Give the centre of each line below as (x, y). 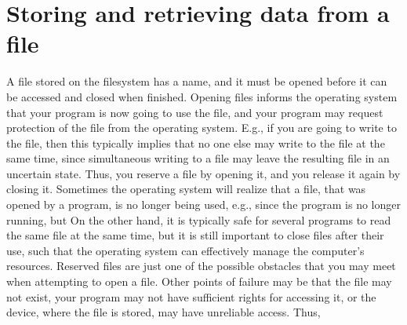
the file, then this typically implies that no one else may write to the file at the (196, 142)
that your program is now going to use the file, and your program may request (195, 112)
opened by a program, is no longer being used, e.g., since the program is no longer (203, 204)
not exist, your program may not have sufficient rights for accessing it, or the (191, 296)
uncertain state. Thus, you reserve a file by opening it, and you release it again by (203, 173)
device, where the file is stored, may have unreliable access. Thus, (164, 312)
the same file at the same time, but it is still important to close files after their (195, 235)
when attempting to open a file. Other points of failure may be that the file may (199, 281)
